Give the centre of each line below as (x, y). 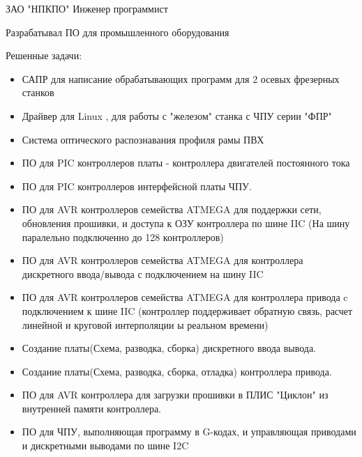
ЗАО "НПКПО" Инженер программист (87, 8)
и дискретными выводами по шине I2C (105, 446)
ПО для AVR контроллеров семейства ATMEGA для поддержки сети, (172, 209)
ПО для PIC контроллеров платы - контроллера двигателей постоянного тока (186, 163)
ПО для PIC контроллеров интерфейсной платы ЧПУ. (137, 186)
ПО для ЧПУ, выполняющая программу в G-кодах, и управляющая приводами (189, 432)
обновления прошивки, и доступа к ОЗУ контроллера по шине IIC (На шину (186, 223)
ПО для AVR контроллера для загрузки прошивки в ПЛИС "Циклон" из (175, 395)
